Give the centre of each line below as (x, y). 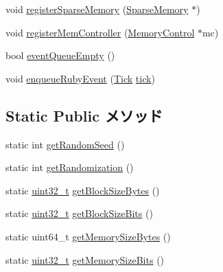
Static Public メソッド (84, 115)
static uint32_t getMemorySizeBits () (85, 259)
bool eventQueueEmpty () (60, 55)
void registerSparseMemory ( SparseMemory (97, 9)
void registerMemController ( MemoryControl (100, 32)
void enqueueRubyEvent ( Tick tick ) (80, 78)
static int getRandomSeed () (65, 144)
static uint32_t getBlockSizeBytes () (83, 190)
